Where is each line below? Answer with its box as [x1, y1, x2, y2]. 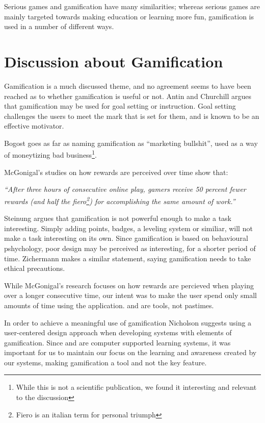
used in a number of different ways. [4, 21, 114, 32]
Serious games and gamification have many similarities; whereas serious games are [4, 1, 260, 11]
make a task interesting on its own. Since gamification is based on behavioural [4, 233, 248, 243]
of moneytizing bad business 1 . [4, 148, 97, 160]
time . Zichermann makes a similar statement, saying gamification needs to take [4, 253, 251, 263]
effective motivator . [4, 120, 64, 131]
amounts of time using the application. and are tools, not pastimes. [4, 300, 214, 310]
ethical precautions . [4, 263, 65, 273]
